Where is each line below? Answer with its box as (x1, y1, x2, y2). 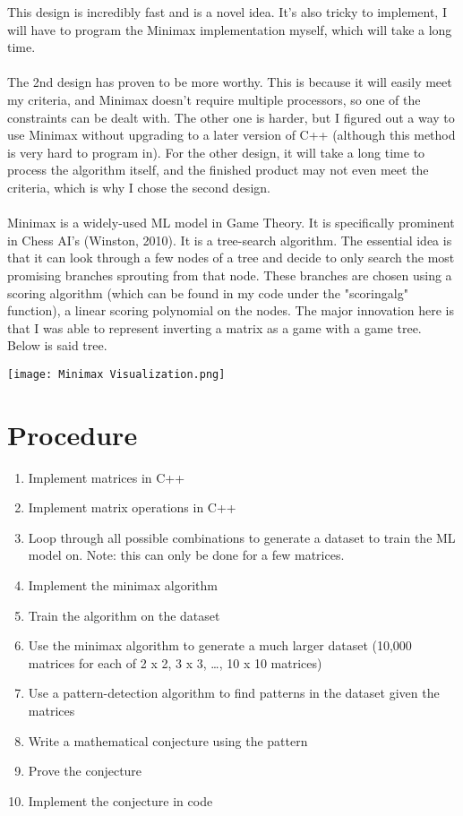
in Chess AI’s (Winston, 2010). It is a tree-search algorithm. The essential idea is (7, 230, 452, 249)
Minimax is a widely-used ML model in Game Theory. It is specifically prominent (7, 213, 455, 232)
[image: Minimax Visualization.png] (7, 367, 226, 381)
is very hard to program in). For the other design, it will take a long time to (7, 142, 425, 161)
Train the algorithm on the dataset (28, 606, 220, 624)
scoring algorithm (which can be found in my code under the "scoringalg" (7, 283, 408, 302)
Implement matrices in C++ (28, 468, 185, 486)
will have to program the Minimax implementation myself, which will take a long (7, 20, 452, 39)
